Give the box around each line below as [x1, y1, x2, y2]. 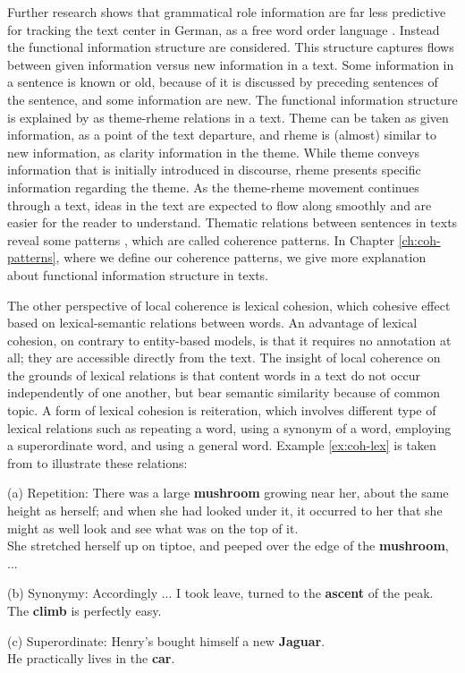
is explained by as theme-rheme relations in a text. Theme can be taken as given [7, 107, 449, 126]
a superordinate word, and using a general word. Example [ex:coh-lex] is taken [7, 436, 436, 455]
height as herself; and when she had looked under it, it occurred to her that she [7, 501, 443, 520]
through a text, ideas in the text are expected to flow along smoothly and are [7, 195, 432, 214]
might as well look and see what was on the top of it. [7, 518, 299, 537]
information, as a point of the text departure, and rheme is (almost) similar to [7, 125, 437, 144]
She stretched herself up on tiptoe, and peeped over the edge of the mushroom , [7, 536, 449, 555]
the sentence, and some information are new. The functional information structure [7, 89, 458, 108]
